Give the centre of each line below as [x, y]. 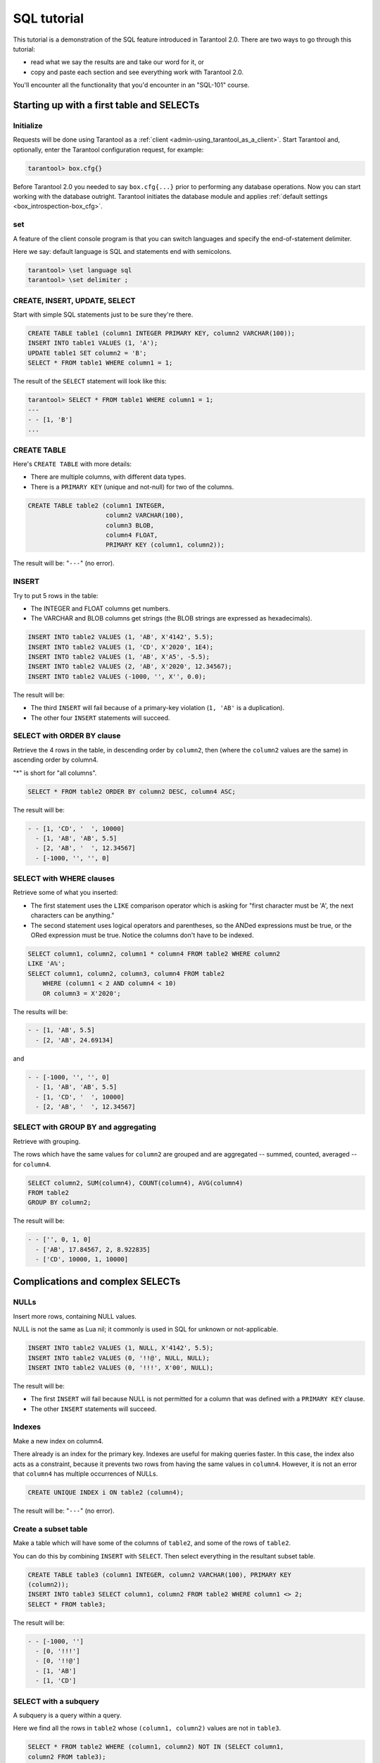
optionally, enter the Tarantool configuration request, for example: [108, 150]
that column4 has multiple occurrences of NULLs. [85, 1474]
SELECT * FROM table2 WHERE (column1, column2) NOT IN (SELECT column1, [156, 1747]
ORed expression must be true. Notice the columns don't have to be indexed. [142, 935]
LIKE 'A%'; [46, 964]
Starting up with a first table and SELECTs [106, 105]
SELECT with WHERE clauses [64, 879]
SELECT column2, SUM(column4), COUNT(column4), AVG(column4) [135, 1183]
